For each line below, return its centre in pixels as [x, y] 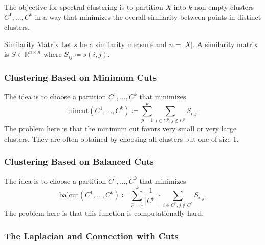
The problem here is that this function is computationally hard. [104, 213]
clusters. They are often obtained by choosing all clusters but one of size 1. [122, 138]
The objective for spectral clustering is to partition [84, 7]
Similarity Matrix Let [38, 44]
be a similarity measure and [123, 44]
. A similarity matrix [225, 44]
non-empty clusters [224, 7]
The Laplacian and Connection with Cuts [91, 236]
